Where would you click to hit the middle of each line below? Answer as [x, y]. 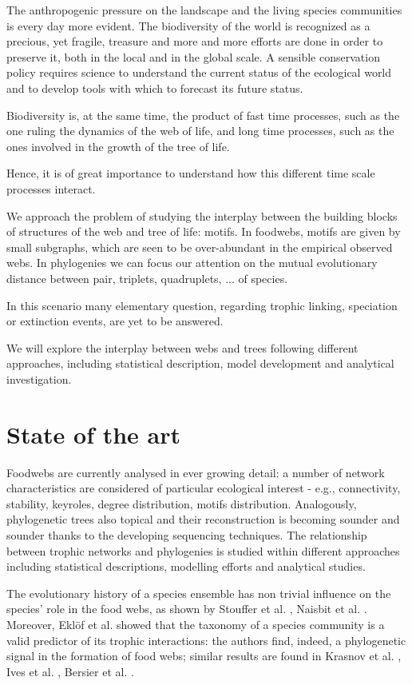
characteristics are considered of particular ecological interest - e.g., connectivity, [204, 488]
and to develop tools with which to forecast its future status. [155, 88]
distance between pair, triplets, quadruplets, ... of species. [147, 278]
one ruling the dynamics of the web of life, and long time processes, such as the [200, 131]
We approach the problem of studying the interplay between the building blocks [202, 215]
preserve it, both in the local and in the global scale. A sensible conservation [193, 56]
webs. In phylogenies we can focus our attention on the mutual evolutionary [192, 263]
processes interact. [51, 188]
